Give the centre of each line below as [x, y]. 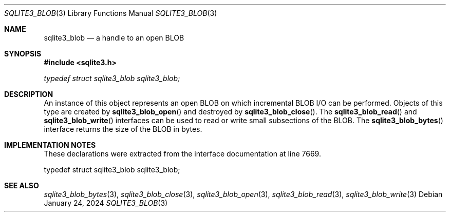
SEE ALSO [22, 185]
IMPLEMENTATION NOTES [50, 145]
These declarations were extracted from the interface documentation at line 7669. [182, 154]
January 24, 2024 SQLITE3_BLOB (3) [106, 203]
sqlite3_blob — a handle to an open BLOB [114, 38]
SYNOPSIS [23, 54]
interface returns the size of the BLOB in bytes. [123, 129]
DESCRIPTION [29, 94]
